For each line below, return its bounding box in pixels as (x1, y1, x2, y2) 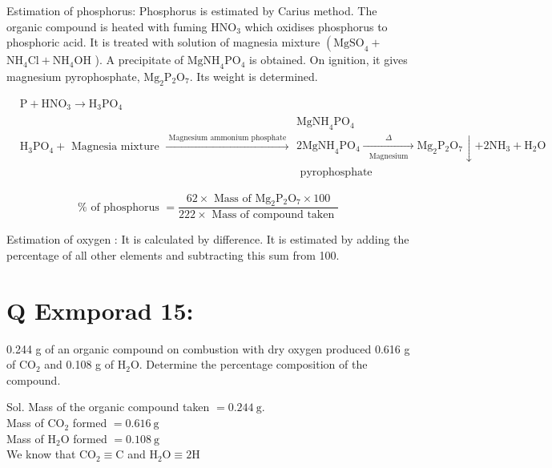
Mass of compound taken (212, 209, 335, 221)
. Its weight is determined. (189, 67, 318, 84)
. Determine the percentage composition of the (139, 356, 368, 373)
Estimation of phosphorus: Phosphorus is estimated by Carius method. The (6, 2, 377, 18)
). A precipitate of (95, 51, 184, 68)
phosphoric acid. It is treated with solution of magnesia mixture (6, 34, 320, 50)
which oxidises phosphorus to (244, 18, 388, 34)
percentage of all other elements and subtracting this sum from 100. (6, 246, 340, 263)
